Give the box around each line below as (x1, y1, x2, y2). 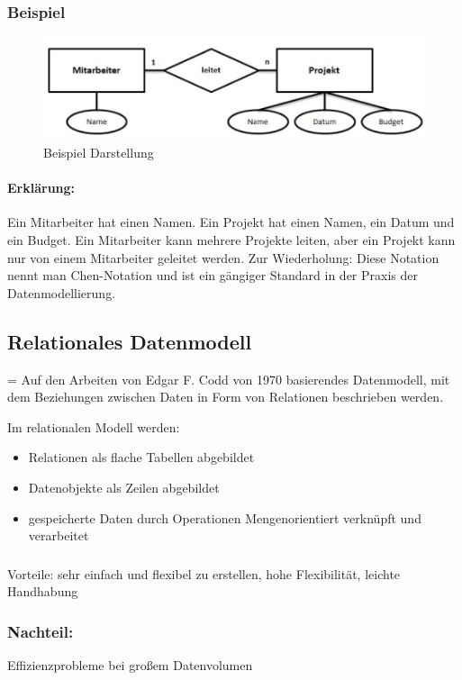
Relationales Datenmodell (7, 327, 252, 355)
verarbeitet (28, 526, 89, 545)
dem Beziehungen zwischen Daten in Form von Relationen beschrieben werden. (7, 387, 444, 406)
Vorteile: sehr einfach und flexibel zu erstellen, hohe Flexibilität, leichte (7, 564, 401, 583)
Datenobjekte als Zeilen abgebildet (28, 477, 220, 496)
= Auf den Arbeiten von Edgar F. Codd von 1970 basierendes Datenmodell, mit (7, 369, 450, 388)
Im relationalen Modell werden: (7, 417, 180, 436)
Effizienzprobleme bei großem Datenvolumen (7, 656, 253, 675)
